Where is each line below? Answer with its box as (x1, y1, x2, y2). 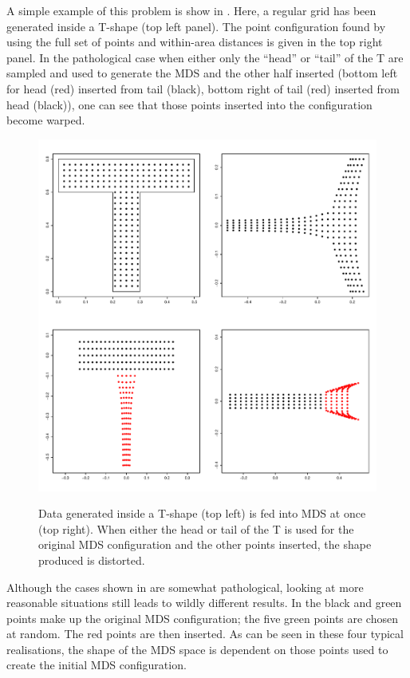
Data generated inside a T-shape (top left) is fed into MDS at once (38, 505, 366, 522)
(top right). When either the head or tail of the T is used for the (38, 520, 354, 537)
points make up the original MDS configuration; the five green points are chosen (6, 609, 398, 626)
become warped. (6, 112, 85, 128)
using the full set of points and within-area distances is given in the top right (6, 34, 383, 50)
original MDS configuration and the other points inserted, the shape (38, 536, 372, 553)
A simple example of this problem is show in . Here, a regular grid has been (6, 2, 376, 18)
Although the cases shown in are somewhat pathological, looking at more (6, 578, 364, 595)
